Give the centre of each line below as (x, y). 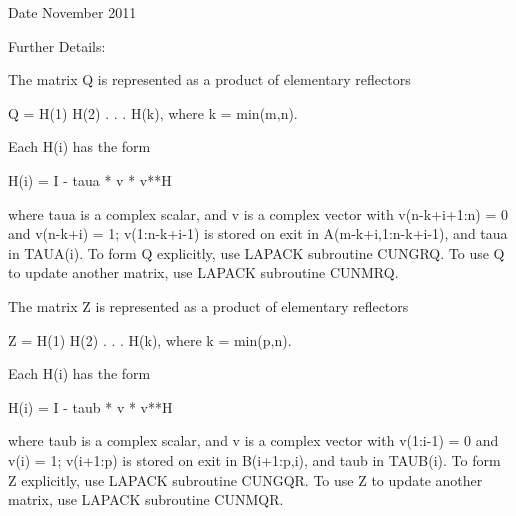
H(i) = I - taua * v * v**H (90, 179)
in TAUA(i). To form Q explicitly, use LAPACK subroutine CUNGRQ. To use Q (256, 252)
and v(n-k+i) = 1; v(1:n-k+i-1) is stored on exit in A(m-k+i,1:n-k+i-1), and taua (258, 233)
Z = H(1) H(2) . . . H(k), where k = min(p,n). (150, 339)
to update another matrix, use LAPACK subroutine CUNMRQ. (203, 272)
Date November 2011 (72, 12)
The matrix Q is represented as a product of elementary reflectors (209, 79)
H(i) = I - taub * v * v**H (90, 406)
